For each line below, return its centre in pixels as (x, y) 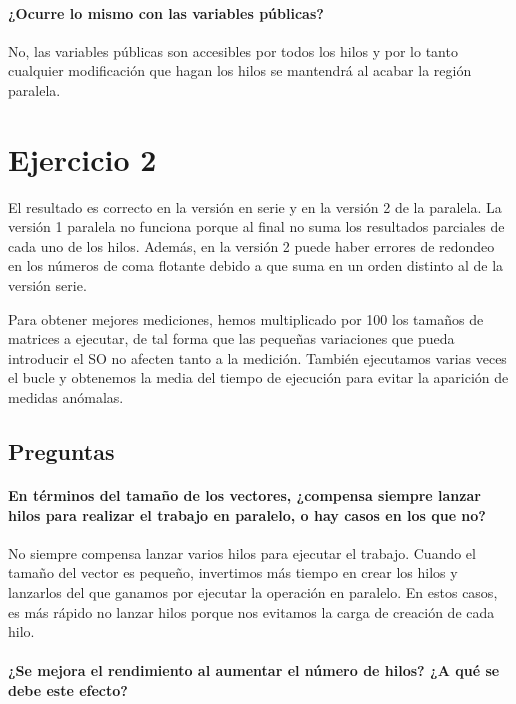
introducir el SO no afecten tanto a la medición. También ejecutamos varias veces (257, 357)
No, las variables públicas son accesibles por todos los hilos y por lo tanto (233, 50)
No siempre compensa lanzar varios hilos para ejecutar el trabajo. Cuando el (242, 552)
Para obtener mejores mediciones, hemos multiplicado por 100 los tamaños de (246, 318)
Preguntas (61, 451)
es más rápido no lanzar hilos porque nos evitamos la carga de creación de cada (251, 611)
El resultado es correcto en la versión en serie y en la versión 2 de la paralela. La (255, 206)
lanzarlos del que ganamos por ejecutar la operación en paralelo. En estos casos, (253, 592)
